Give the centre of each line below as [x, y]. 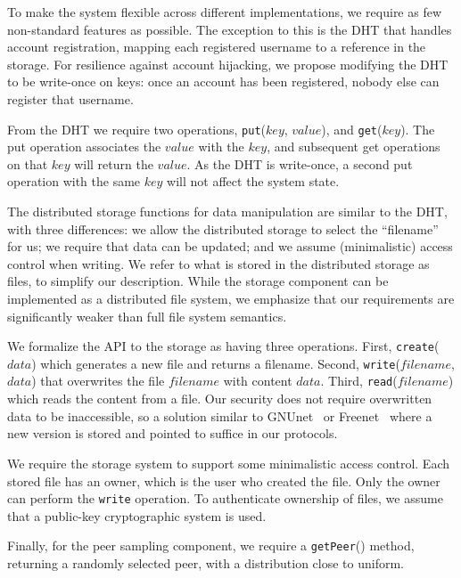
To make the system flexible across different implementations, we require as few [225, 12]
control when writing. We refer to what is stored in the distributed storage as [218, 263]
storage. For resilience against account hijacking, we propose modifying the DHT [228, 64]
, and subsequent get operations [354, 147]
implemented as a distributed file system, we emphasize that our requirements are [231, 298]
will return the [114, 163]
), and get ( [352, 129]
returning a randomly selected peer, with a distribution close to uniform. [206, 563]
